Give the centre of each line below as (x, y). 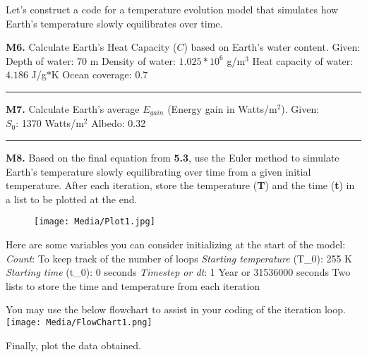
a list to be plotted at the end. (72, 199)
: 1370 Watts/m (50, 123)
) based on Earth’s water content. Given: (272, 47)
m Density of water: (133, 60)
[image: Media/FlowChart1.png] (79, 323)
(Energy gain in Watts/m (222, 108)
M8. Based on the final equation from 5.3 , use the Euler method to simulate (173, 158)
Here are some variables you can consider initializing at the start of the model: (176, 244)
